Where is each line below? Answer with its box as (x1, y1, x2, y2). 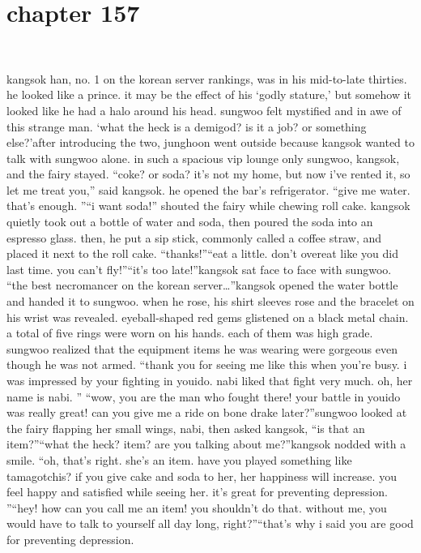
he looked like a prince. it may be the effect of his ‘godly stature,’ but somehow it (6, 86, 411, 103)
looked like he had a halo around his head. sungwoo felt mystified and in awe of (6, 101, 402, 118)
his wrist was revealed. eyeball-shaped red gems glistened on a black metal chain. (6, 308, 409, 325)
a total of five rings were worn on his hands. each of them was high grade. (6, 324, 373, 341)
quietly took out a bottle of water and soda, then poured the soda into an (6, 213, 373, 230)
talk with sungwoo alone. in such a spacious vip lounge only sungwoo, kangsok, (6, 149, 400, 166)
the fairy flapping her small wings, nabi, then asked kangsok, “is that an (6, 419, 365, 436)
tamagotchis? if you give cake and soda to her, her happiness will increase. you (6, 467, 397, 484)
